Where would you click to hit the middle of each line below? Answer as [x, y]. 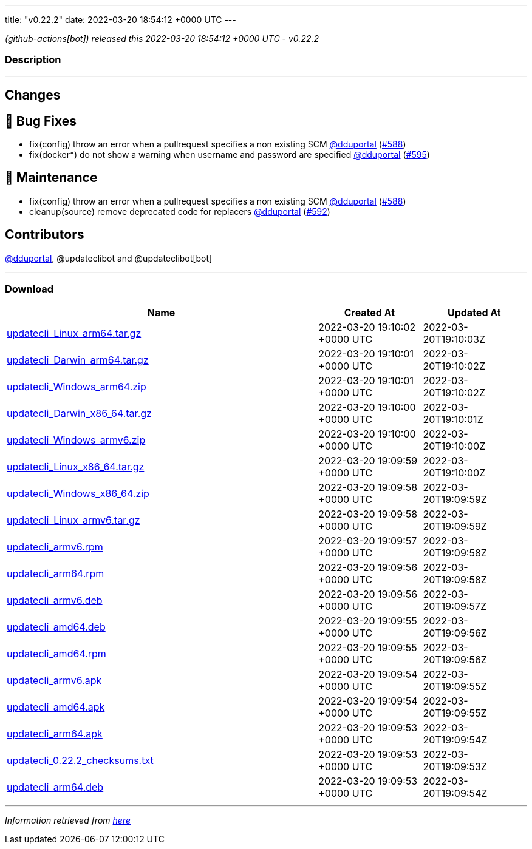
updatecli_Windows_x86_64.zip [78, 494]
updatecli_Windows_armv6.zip [76, 440]
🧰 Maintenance [51, 178]
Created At [370, 313]
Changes [33, 95]
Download [29, 289]
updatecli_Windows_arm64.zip [77, 387]
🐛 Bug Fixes [41, 121]
